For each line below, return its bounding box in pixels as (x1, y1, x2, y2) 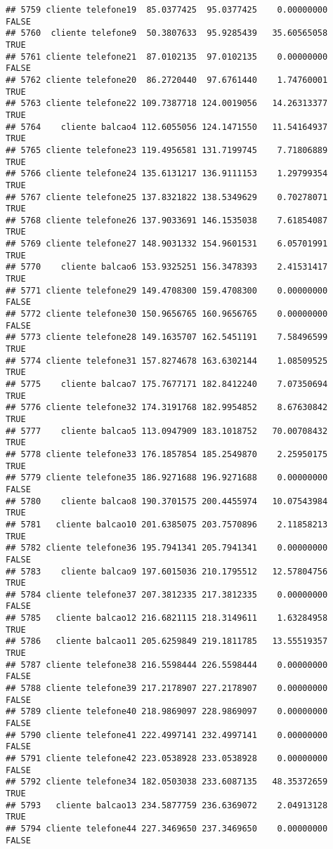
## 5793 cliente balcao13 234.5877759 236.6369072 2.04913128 (6, 800, 328, 810)
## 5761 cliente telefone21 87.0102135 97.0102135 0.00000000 (6, 51, 328, 62)
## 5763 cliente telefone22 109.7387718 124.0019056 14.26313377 (6, 98, 328, 109)
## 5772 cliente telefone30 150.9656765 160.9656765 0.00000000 (6, 309, 328, 320)
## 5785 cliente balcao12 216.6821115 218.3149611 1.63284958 (6, 613, 328, 624)
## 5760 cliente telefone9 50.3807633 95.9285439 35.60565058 (6, 28, 328, 39)
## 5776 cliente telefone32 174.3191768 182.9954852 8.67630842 (6, 402, 328, 413)
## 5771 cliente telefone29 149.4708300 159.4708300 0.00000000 (6, 285, 328, 296)
